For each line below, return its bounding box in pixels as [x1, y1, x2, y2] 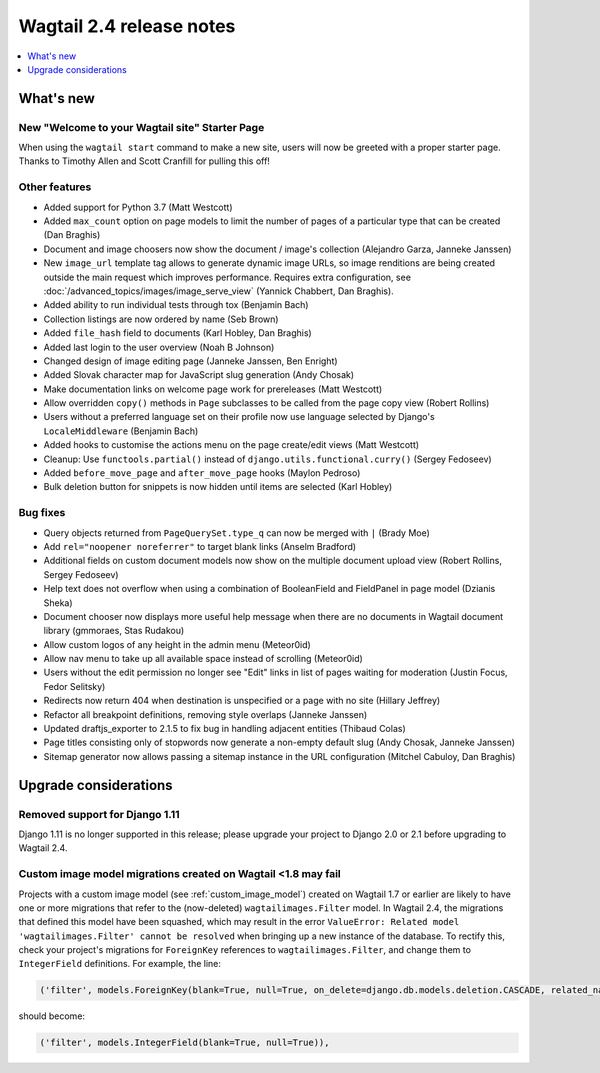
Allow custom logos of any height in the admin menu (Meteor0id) [43, 638, 312, 650]
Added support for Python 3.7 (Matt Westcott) [43, 201, 234, 213]
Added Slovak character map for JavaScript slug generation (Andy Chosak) [43, 369, 355, 381]
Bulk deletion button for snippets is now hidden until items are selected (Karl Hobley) [43, 481, 393, 493]
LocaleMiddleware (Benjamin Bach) [43, 425, 199, 437]
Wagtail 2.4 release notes [18, 15, 236, 37]
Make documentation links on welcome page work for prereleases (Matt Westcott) [43, 383, 383, 395]
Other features [18, 180, 92, 194]
